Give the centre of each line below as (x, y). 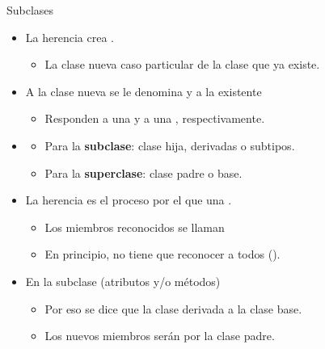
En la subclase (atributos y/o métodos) (123, 281)
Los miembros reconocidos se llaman (135, 227)
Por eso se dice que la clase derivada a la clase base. (173, 308)
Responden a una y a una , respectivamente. (155, 118)
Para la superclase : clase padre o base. (144, 172)
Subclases (30, 10)
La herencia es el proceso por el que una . (129, 200)
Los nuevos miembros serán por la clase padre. (160, 336)
